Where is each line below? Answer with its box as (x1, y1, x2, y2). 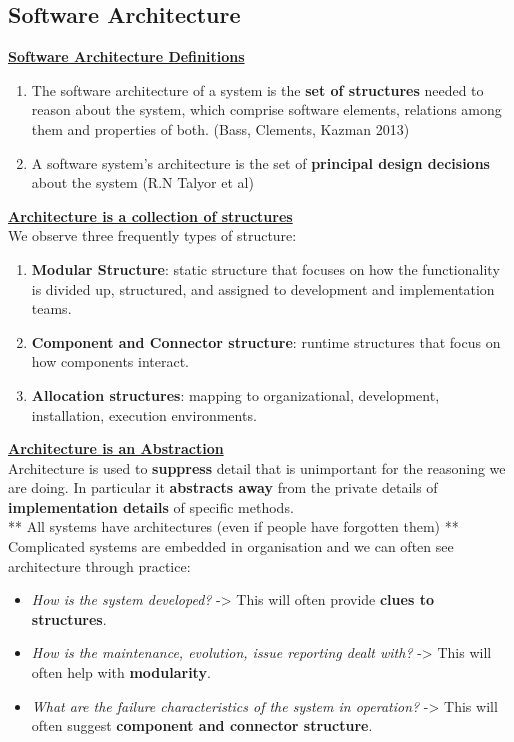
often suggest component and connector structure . (31, 715, 373, 736)
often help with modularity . (31, 662, 211, 683)
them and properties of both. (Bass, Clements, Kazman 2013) (31, 118, 410, 139)
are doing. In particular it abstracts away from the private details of (8, 477, 438, 498)
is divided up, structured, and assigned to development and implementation (31, 278, 495, 299)
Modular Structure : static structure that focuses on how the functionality (31, 258, 500, 279)
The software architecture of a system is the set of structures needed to (31, 79, 484, 100)
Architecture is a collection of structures (8, 205, 293, 226)
